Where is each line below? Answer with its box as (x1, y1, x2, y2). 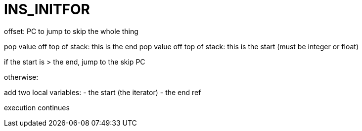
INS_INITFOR (4, 1, 90, 18)
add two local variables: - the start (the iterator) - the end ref (4, 88, 201, 97)
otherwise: (4, 72, 39, 81)
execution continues (4, 103, 70, 112)
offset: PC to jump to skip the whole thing (4, 27, 138, 35)
